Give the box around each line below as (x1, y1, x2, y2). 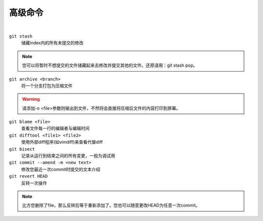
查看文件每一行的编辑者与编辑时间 (21, 126, 90, 131)
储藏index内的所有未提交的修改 (21, 40, 84, 46)
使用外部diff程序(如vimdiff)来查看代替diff (21, 139, 103, 145)
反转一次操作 (21, 180, 47, 186)
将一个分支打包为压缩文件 (21, 83, 73, 89)
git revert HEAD (9, 173, 48, 179)
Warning (22, 96, 40, 102)
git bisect (9, 146, 35, 152)
